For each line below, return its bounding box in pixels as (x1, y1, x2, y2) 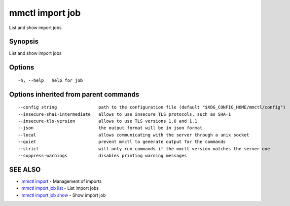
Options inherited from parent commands (9, 90, 140, 99)
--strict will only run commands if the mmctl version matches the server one (18, 146, 270, 151)
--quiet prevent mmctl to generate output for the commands (18, 139, 226, 145)
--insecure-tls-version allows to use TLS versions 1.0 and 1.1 (18, 118, 197, 124)
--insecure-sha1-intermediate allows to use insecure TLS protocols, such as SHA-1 (18, 111, 231, 117)
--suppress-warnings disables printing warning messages (18, 153, 187, 158)
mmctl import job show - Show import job (21, 192, 106, 198)
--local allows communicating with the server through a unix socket (18, 132, 250, 137)
